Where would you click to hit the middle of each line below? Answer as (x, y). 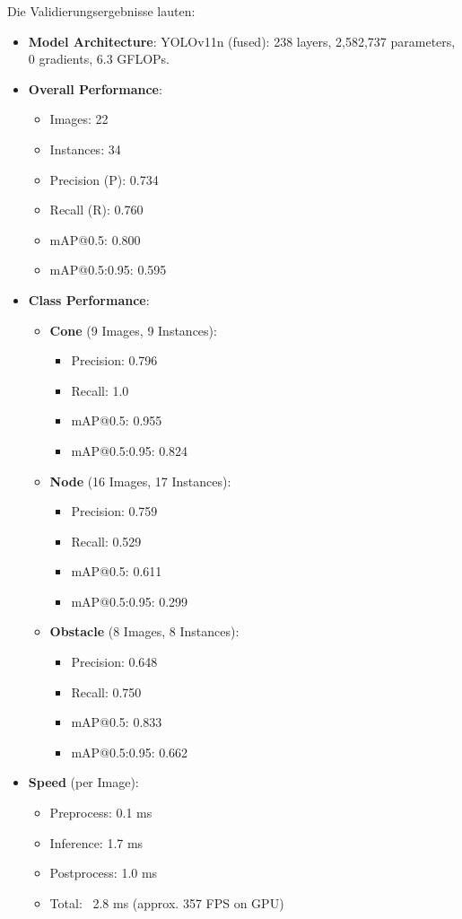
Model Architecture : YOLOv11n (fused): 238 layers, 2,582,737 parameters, (242, 41)
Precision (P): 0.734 (104, 179)
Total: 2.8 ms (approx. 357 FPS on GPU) (167, 902)
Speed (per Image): (83, 782)
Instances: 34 (85, 149)
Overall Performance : (95, 88)
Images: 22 (79, 119)
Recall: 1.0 (100, 390)
